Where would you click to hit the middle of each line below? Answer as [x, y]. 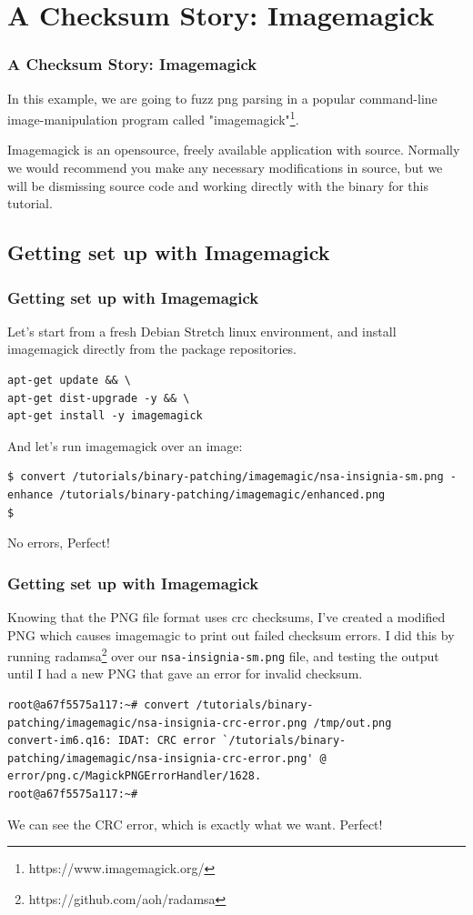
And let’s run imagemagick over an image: [125, 445]
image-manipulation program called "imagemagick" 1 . [153, 118]
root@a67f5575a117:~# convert [99, 705]
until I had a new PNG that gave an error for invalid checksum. [185, 674]
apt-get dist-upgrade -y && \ [99, 398]
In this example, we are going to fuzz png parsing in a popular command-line [222, 98]
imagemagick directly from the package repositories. [152, 349]
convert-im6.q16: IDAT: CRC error [112, 741]
